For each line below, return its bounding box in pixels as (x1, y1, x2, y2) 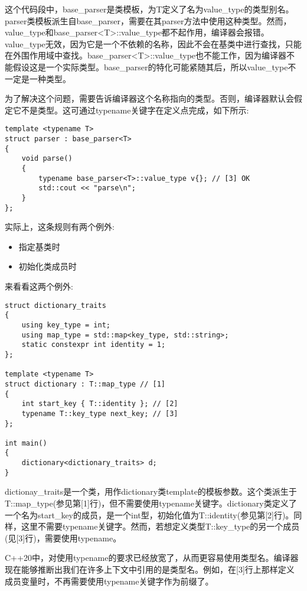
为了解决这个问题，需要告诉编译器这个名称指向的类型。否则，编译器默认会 (5, 92, 294, 105)
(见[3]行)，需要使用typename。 (5, 531, 122, 544)
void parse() (21, 154, 73, 163)
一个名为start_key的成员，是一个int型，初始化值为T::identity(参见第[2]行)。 (5, 508, 294, 521)
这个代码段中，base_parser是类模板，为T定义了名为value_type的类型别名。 (5, 3, 294, 15)
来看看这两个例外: (5, 280, 73, 293)
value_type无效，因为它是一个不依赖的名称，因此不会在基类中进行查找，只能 (5, 37, 302, 50)
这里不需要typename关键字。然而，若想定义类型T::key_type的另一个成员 (21, 520, 300, 532)
